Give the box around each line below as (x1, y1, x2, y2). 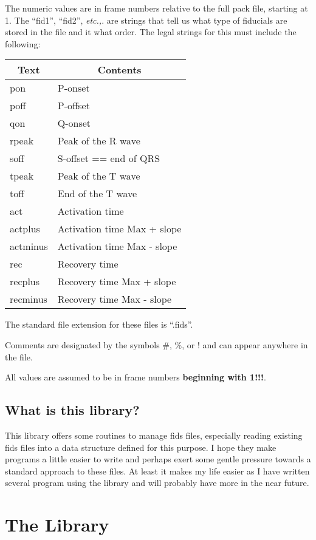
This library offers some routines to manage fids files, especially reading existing (5, 428, 303, 441)
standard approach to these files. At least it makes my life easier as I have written (5, 464, 310, 477)
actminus (10, 239, 48, 254)
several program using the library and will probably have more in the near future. (5, 476, 309, 489)
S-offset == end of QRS (57, 151, 160, 166)
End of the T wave (57, 186, 137, 201)
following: (5, 37, 41, 50)
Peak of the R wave (57, 133, 140, 148)
